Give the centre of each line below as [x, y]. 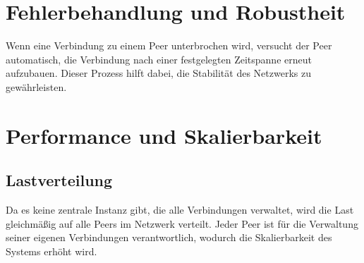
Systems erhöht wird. [51, 251]
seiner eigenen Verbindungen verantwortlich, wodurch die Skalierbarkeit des [169, 237]
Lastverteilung [59, 180]
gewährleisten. [36, 86]
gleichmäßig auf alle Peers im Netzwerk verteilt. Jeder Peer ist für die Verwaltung [182, 223]
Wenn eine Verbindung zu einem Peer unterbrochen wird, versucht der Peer [169, 45]
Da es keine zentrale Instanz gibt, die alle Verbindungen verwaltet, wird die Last [180, 210]
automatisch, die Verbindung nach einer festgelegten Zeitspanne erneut [159, 59]
